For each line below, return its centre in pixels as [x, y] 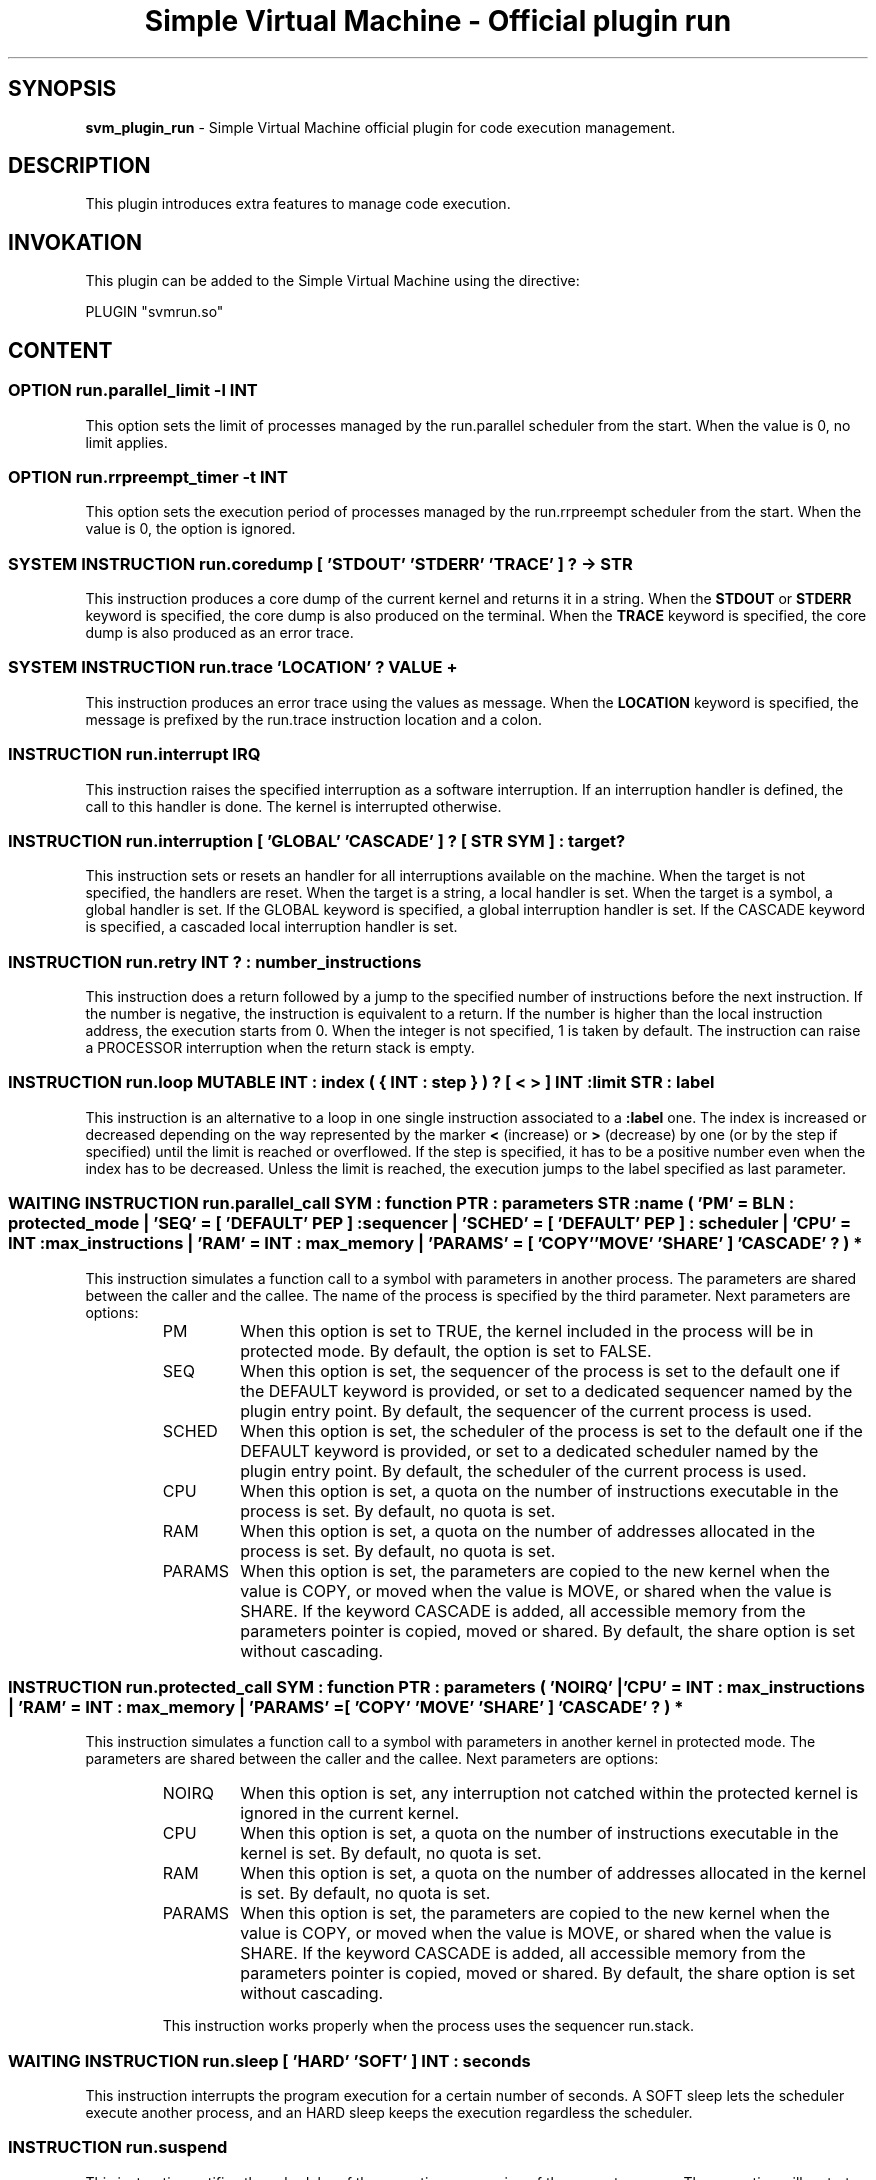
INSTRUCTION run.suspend [118, 2147]
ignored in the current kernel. [350, 1813]
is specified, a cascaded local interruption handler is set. [271, 927]
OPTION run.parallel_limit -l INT [133, 390]
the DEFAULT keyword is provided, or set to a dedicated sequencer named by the [546, 1390]
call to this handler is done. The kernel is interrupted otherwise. [293, 806]
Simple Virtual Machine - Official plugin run [438, 21]
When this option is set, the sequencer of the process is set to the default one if [540, 1370]
